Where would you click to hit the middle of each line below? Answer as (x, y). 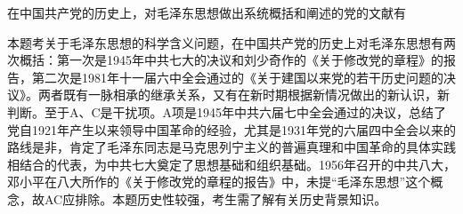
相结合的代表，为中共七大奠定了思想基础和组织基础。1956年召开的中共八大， (231, 164)
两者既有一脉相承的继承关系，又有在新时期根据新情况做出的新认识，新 (244, 95)
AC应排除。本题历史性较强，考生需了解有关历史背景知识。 (215, 198)
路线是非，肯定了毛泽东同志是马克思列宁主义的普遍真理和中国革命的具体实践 (231, 147)
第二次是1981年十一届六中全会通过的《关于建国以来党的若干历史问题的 (237, 77)
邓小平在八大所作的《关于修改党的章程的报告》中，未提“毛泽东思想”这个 (219, 182)
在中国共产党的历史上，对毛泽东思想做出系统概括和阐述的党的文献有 (207, 12)
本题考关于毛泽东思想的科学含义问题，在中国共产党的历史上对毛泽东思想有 (225, 42)
